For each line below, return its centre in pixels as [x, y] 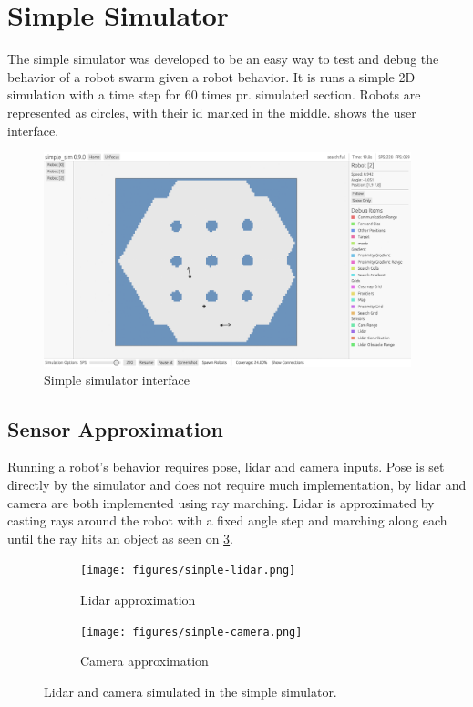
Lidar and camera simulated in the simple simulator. [190, 691]
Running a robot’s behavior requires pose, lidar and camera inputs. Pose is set [226, 467]
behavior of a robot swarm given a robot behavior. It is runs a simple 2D [211, 76]
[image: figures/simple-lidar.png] [188, 571]
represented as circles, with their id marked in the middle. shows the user [212, 112]
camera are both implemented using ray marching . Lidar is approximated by [221, 502]
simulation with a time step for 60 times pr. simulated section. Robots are [214, 94]
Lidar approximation [138, 599]
